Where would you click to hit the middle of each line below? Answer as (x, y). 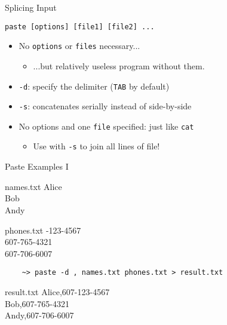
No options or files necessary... (79, 46)
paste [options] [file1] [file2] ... (80, 27)
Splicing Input (31, 7)
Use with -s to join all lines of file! (96, 146)
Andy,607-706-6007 (39, 315)
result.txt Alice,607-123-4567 (57, 291)
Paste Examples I (37, 166)
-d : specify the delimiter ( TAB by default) (94, 86)
